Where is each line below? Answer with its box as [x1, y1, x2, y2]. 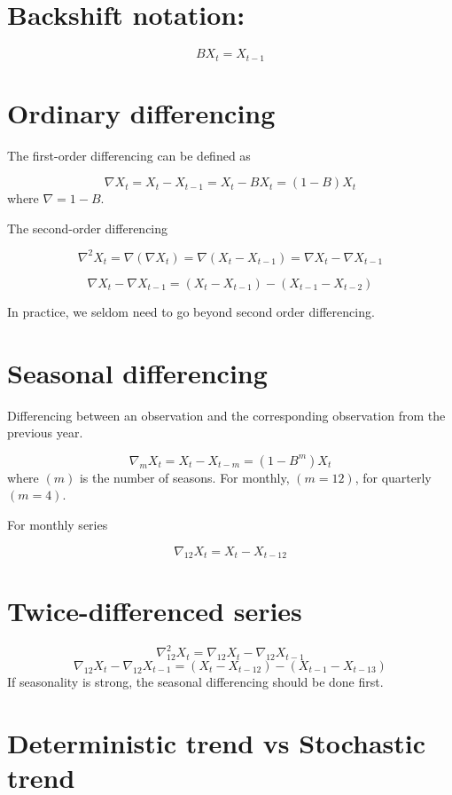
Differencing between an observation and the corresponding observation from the [7, 405, 446, 424]
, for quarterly [355, 468, 432, 486]
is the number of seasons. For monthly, [79, 468, 290, 486]
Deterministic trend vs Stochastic [7, 724, 426, 760]
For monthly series [7, 516, 108, 534]
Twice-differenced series [7, 592, 302, 628]
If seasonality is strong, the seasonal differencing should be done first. [7, 672, 384, 690]
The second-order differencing [7, 218, 168, 237]
